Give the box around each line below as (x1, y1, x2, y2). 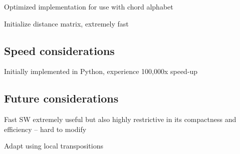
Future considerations (4, 90, 119, 106)
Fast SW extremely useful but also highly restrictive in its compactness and (4, 114, 236, 124)
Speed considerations (4, 42, 115, 58)
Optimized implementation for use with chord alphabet (4, 1, 173, 11)
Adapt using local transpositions (4, 140, 103, 151)
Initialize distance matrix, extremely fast (4, 18, 129, 28)
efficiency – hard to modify (4, 123, 87, 134)
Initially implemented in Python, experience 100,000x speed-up (4, 66, 198, 76)
